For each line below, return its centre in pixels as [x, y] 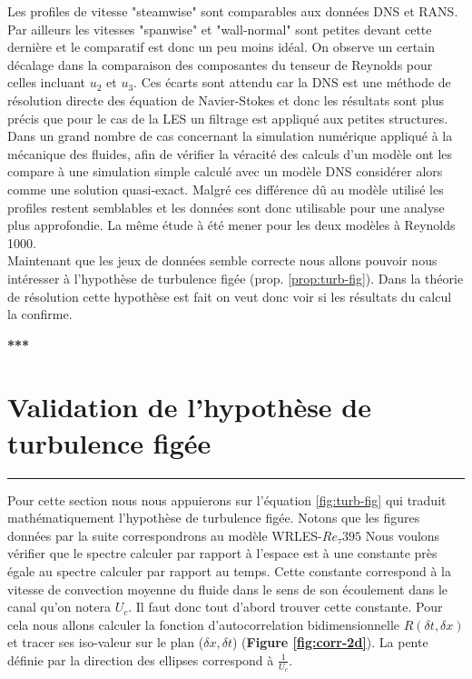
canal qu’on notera [59, 607]
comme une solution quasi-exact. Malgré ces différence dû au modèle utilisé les [226, 189]
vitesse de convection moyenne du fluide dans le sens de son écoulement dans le [228, 589]
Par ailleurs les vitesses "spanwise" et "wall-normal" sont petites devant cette [220, 29]
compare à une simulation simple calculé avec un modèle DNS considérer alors [225, 171]
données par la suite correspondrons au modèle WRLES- [165, 535]
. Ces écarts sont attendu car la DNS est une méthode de [292, 82]
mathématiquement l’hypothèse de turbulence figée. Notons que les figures [214, 518]
